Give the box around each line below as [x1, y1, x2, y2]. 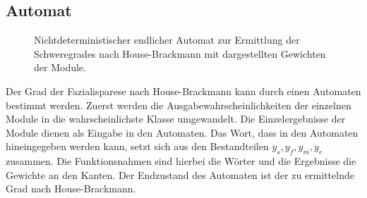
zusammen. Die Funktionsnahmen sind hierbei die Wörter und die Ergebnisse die [6, 154, 356, 168]
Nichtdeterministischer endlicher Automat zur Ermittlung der [34, 32, 300, 47]
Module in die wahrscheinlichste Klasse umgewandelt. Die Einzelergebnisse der [6, 111, 346, 126]
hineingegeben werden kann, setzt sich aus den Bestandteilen [6, 139, 269, 154]
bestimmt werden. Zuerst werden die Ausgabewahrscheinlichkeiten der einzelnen [6, 97, 351, 112]
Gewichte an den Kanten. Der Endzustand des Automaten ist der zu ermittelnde [6, 167, 354, 182]
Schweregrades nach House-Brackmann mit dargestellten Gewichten [34, 46, 326, 61]
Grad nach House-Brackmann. [6, 181, 136, 196]
